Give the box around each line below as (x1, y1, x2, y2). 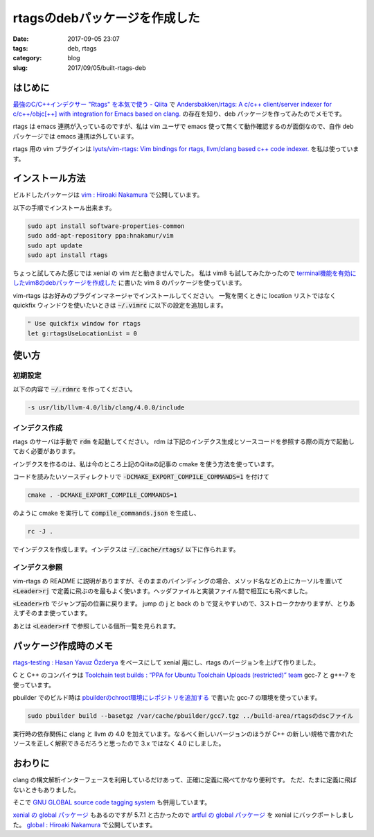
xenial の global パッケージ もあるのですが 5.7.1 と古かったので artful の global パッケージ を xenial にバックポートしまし (12, 811, 355, 819)
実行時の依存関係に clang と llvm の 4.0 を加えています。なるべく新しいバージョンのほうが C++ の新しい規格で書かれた (12, 730, 354, 738)
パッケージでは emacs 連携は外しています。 (12, 132, 138, 140)
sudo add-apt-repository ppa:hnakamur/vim (27, 232, 174, 240)
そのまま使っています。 (24, 609, 91, 617)
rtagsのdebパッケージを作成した (12, 10, 200, 26)
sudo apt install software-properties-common (27, 222, 185, 230)
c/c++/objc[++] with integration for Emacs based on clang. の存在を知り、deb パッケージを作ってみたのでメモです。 (12, 109, 346, 118)
